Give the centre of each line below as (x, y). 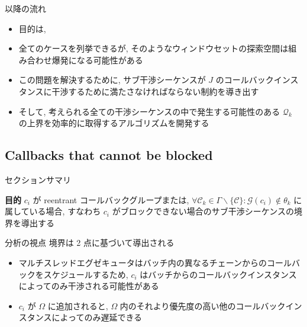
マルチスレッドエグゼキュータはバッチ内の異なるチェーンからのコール (155, 262)
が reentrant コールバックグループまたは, (111, 199)
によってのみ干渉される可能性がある (89, 286)
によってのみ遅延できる (97, 317)
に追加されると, (78, 305)
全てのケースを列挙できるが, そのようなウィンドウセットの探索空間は (153, 48)
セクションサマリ (38, 179)
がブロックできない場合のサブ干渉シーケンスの (203, 211)
